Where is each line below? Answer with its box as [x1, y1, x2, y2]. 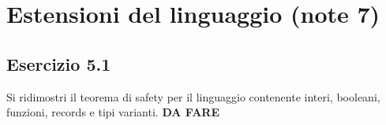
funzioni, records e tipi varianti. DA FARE [6, 104, 219, 120]
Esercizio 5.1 [6, 51, 111, 75]
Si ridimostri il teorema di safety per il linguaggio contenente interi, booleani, [6, 88, 380, 105]
